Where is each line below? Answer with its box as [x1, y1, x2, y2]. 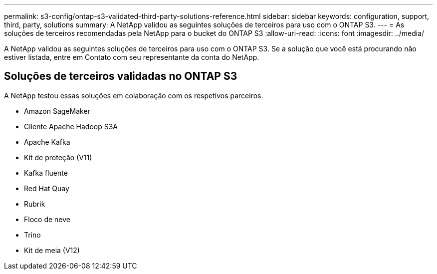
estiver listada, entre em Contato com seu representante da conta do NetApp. [4, 53, 259, 61]
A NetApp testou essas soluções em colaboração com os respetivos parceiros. [4, 91, 263, 100]
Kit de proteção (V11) [24, 153, 92, 162]
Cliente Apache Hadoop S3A [24, 122, 118, 131]
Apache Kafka [24, 137, 70, 146]
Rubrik [24, 199, 45, 208]
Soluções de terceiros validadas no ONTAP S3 [4, 70, 237, 83]
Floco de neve [24, 215, 70, 224]
